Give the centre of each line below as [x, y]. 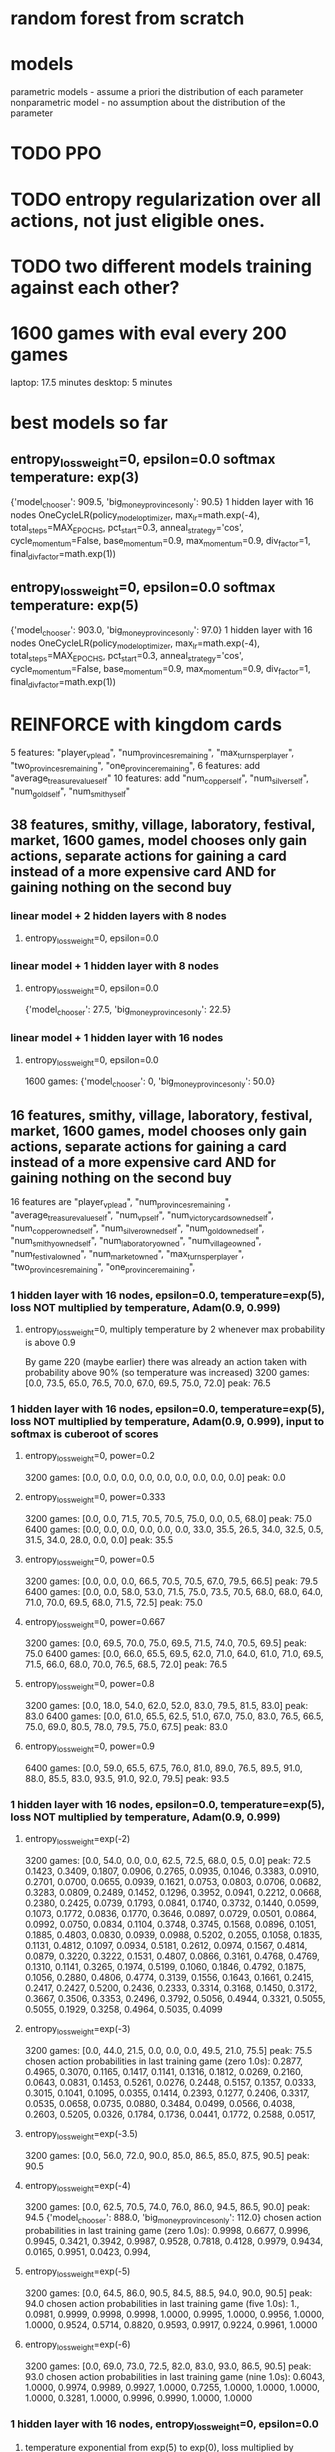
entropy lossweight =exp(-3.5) [81, 2134]
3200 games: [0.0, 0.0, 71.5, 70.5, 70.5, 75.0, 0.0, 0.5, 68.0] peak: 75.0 [168, 1518]
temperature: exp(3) [75, 477]
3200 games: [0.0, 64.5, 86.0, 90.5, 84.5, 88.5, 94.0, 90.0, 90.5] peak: [168, 2293]
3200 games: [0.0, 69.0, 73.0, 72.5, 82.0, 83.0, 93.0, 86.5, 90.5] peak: [168, 2366]
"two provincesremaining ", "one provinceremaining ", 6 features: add [135, 766]
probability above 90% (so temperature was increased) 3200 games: [167, 1372]
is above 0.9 [50, 1342]
